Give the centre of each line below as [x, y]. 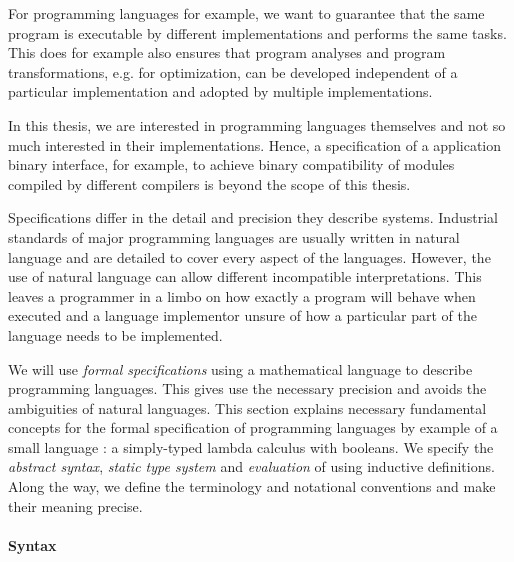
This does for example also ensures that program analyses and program [227, 52]
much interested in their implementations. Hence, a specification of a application [255, 144]
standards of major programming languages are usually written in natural [234, 236]
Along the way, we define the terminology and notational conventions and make [252, 486]
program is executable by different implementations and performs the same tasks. [257, 32]
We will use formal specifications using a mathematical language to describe [240, 368]
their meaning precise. [75, 505]
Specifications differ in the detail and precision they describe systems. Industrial [253, 217]
